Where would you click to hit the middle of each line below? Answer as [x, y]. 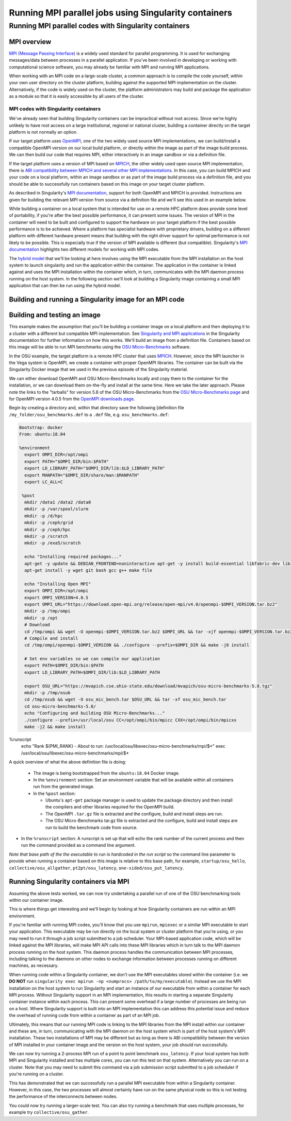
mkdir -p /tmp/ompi [48, 611]
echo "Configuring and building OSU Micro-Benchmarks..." [95, 713]
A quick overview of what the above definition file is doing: [67, 762]
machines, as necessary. [34, 965]
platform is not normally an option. [43, 132]
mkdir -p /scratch [46, 536]
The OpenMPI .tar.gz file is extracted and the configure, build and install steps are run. [134, 814]
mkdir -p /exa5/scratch [53, 543]
